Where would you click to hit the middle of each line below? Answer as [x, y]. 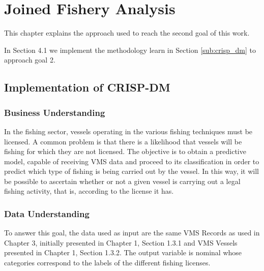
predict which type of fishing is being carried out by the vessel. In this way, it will [132, 171]
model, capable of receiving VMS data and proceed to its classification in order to [132, 161]
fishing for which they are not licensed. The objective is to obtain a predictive [125, 151]
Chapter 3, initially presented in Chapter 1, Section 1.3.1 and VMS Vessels [121, 242]
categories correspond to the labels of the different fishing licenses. [107, 263]
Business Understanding [55, 112]
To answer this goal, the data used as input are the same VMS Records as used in [132, 233]
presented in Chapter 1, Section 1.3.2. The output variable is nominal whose [123, 252]
